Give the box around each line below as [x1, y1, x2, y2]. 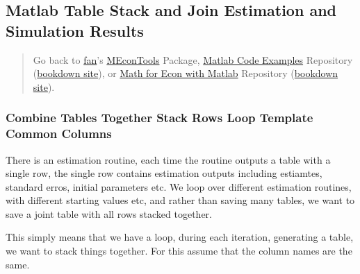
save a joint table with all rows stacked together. [6, 206, 212, 221]
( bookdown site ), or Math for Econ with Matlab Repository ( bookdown [33, 66, 338, 80]
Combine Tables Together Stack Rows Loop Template [6, 109, 313, 126]
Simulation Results [6, 19, 144, 41]
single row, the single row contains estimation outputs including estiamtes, [6, 166, 322, 180]
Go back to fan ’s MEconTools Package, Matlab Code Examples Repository [33, 52, 353, 67]
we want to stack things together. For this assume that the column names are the [6, 243, 352, 258]
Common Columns [6, 125, 112, 142]
